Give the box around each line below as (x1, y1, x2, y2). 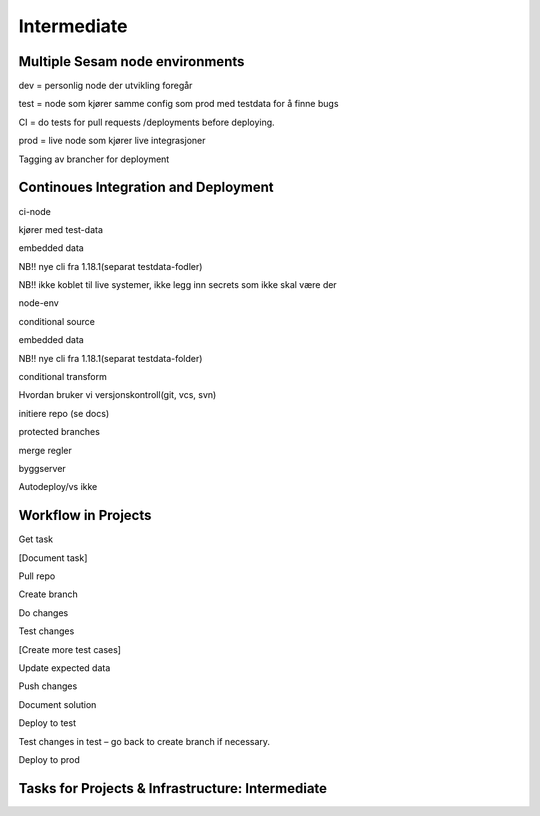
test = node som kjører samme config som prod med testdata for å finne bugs (18, 98, 339, 110)
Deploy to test (18, 717, 77, 729)
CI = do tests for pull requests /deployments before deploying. (18, 116, 275, 128)
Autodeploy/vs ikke (18, 481, 98, 493)
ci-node (18, 205, 52, 217)
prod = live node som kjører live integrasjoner (18, 135, 206, 147)
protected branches (18, 426, 100, 438)
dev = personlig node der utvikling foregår (18, 80, 193, 92)
